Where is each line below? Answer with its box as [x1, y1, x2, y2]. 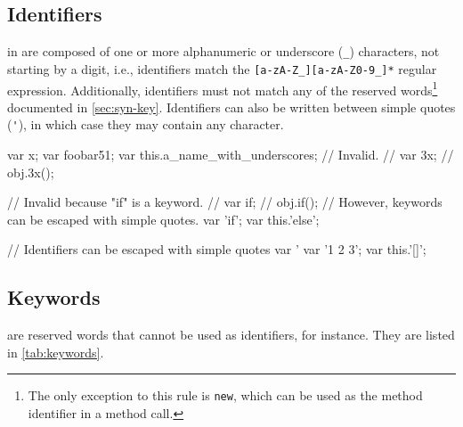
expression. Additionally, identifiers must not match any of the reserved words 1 [7, 78, 438, 99]
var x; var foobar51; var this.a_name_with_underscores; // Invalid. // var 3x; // [7, 145, 454, 164]
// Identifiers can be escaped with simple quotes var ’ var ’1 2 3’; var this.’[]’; [7, 240, 426, 259]
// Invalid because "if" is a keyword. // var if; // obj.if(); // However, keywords [7, 193, 443, 211]
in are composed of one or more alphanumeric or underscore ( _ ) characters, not [7, 42, 440, 61]
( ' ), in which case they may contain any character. [7, 115, 284, 134]
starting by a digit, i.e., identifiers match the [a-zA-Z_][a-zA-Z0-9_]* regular [7, 59, 437, 78]
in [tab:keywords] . [7, 342, 104, 361]
